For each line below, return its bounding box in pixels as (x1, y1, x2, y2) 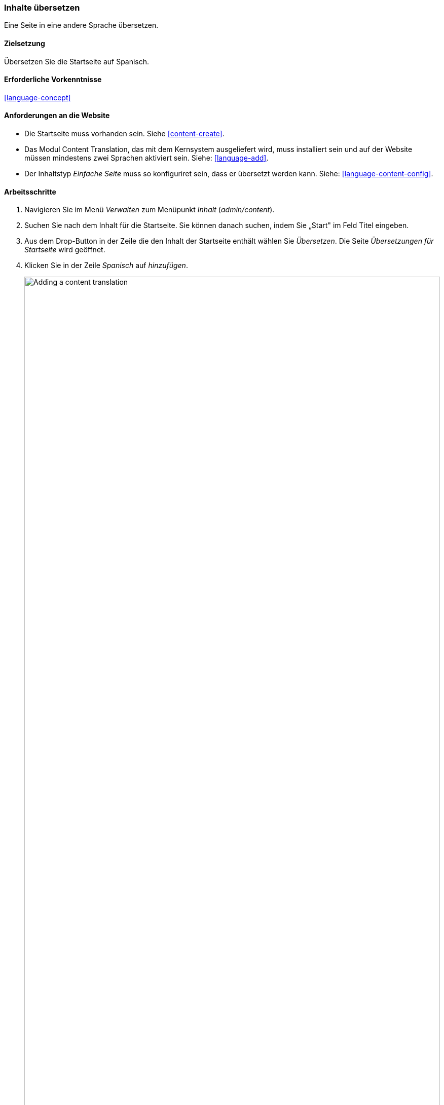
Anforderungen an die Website (4, 111, 110, 120)
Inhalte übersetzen (4, 3, 80, 13)
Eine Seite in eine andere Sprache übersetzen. (4, 21, 159, 30)
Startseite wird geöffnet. (24, 245, 105, 254)
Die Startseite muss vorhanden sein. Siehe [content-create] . (24, 129, 225, 138)
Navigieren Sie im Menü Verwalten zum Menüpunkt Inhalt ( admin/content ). (24, 205, 275, 214)
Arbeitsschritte (4, 187, 56, 196)
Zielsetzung (4, 39, 45, 48)
